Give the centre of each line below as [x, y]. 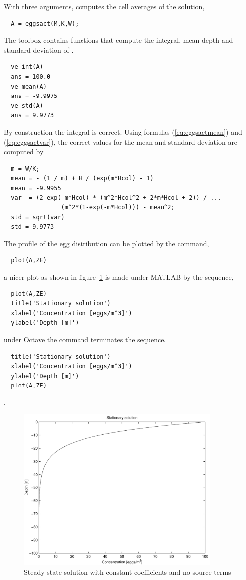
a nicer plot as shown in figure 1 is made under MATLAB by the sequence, [119, 277]
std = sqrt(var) [38, 217]
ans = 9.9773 [33, 116]
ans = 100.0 [31, 76]
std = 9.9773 [33, 227]
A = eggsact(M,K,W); [45, 24]
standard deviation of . [39, 49]
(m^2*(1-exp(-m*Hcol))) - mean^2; [118, 208]
